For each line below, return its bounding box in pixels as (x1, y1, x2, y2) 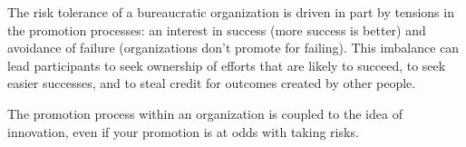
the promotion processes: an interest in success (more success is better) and (7, 20, 426, 39)
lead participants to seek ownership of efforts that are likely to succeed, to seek (7, 55, 446, 74)
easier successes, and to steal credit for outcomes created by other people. (7, 73, 416, 93)
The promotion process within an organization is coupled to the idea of (7, 103, 403, 122)
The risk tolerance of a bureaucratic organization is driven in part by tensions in (7, 3, 454, 21)
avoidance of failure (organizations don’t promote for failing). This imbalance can (7, 38, 460, 57)
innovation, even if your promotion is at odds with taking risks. (7, 122, 359, 141)
